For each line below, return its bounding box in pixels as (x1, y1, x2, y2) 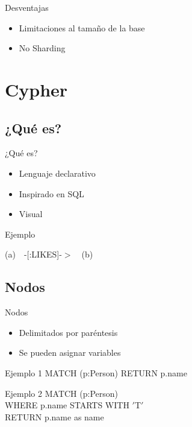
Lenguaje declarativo (19, 166, 96, 179)
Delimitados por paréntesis (19, 326, 118, 338)
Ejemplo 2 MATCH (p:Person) (5, 387, 118, 399)
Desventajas (5, 1, 49, 13)
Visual (19, 207, 43, 220)
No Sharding (19, 42, 66, 54)
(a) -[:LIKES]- (5, 248, 62, 261)
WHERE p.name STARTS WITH (5, 399, 129, 411)
